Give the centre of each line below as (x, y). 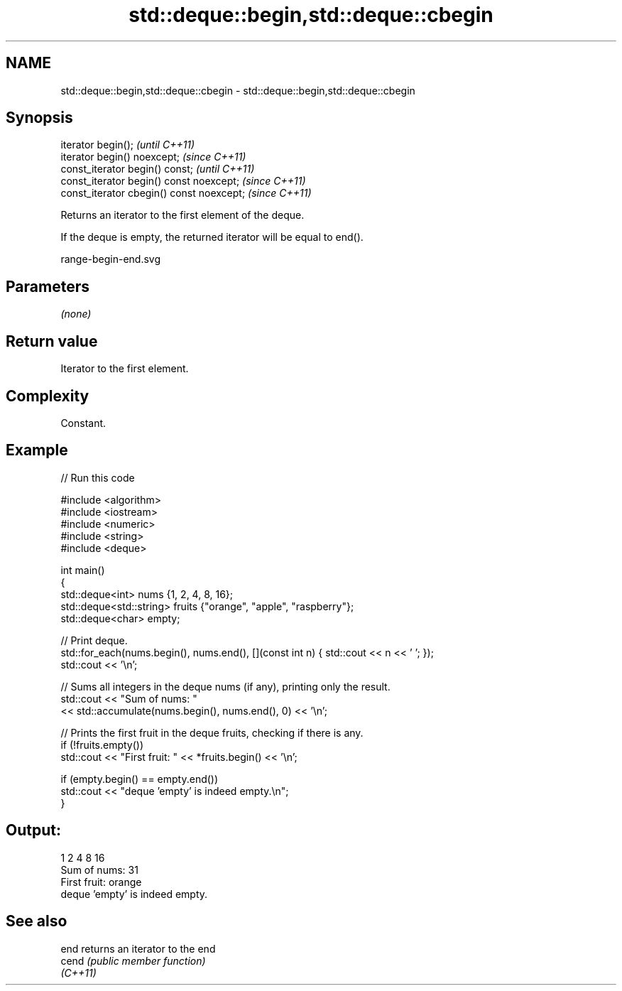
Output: (33, 830)
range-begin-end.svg (111, 259)
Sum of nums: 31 (99, 870)
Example (37, 450)
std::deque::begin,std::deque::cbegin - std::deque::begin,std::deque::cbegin (238, 90)
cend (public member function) (133, 960)
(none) (76, 314)
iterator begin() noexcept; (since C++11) (153, 157)
